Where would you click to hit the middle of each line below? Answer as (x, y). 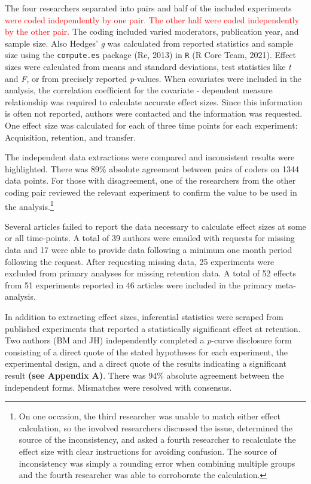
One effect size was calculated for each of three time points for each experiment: (151, 125)
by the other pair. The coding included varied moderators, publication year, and (152, 31)
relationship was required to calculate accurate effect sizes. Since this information (154, 101)
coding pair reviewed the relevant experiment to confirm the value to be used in (151, 192)
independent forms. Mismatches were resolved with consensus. (118, 387)
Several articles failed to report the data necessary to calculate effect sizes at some (155, 226)
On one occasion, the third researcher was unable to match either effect (150, 416)
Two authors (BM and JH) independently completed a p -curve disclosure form (148, 340)
